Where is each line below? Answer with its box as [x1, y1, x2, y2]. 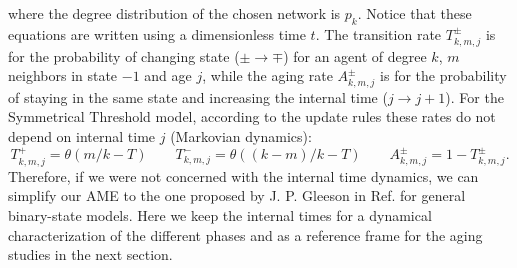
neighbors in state [8, 65, 118, 86]
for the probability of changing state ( [8, 45, 240, 66]
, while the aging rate [202, 65, 333, 86]
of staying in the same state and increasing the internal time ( [8, 86, 388, 107]
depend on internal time [8, 126, 156, 147]
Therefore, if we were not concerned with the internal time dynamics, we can [8, 165, 479, 186]
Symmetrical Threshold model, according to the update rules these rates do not [8, 106, 496, 127]
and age [144, 65, 192, 86]
